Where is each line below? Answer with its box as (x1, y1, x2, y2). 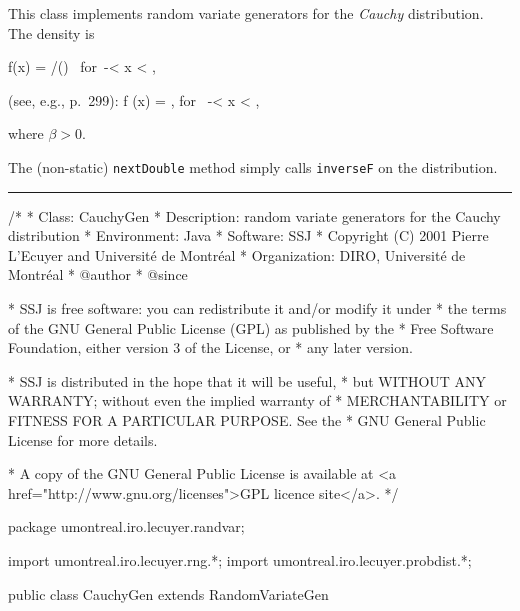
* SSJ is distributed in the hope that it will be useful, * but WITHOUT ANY (8, 370, 487, 391)
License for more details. (8, 429, 158, 450)
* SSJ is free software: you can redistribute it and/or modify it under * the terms (8, 298, 507, 318)
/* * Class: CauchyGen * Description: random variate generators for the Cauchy (8, 205, 501, 226)
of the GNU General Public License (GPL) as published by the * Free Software (8, 317, 494, 338)
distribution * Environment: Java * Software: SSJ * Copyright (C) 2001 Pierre (8, 225, 489, 246)
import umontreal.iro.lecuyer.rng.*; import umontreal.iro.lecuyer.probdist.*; (8, 549, 472, 570)
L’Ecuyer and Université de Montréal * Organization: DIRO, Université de (8, 244, 466, 265)
